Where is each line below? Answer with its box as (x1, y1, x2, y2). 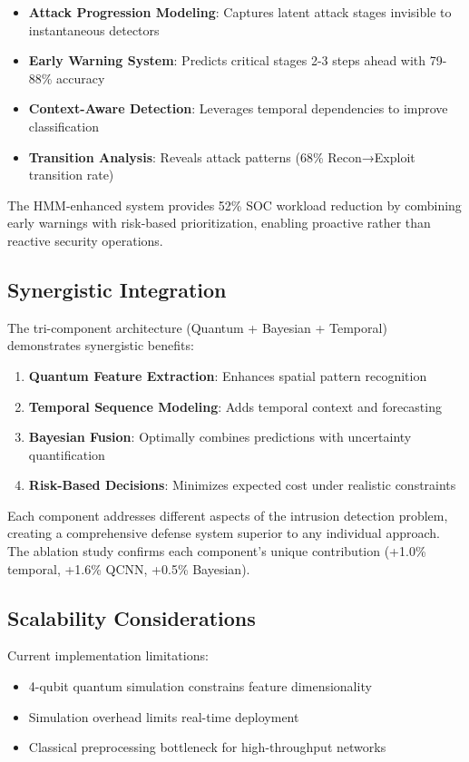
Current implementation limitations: (7, 646, 209, 665)
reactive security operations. (7, 230, 163, 249)
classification (28, 116, 99, 135)
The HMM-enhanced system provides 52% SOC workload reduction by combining (7, 195, 462, 214)
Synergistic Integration (7, 275, 227, 303)
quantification (28, 444, 105, 464)
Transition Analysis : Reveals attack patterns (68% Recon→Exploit (28, 147, 415, 166)
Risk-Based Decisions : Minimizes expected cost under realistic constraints (28, 475, 456, 494)
